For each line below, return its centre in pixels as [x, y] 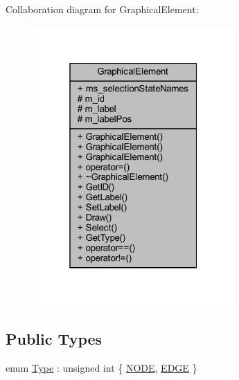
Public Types [54, 339]
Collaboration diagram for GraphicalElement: [102, 9]
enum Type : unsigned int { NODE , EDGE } [101, 368]
